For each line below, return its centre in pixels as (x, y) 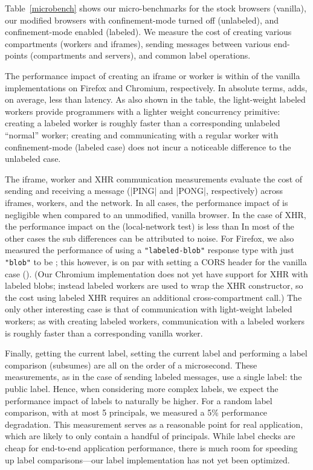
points (16, 55)
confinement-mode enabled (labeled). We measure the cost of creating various (148, 32)
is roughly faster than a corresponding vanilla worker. (104, 333)
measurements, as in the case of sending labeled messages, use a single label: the (153, 377)
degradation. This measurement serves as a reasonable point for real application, (154, 424)
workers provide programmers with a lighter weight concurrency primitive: (143, 111)
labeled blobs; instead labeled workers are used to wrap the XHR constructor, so (154, 285)
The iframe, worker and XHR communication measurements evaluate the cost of (154, 179)
